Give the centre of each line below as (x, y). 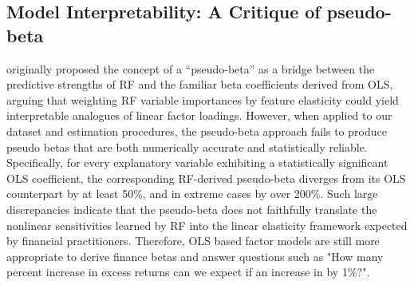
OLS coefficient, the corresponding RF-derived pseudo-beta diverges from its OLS (206, 178)
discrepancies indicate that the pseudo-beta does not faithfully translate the (192, 209)
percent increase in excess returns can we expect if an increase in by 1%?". (188, 272)
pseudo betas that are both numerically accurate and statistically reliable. (187, 146)
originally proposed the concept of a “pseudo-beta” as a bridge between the (191, 68)
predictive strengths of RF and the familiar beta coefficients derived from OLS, (200, 84)
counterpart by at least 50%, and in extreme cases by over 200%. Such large (192, 194)
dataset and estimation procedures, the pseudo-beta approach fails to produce (197, 131)
